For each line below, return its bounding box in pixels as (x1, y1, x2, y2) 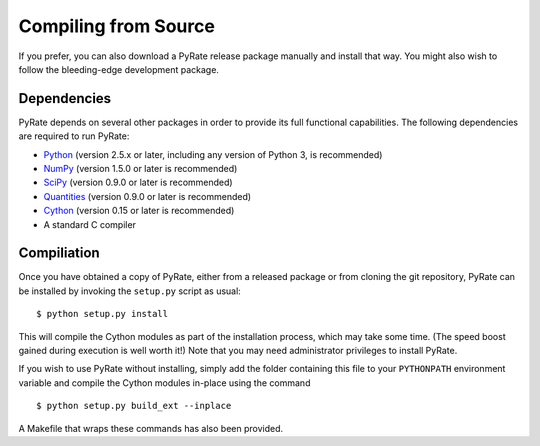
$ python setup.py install (36, 308, 169, 320)
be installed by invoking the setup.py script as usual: (18, 285, 242, 297)
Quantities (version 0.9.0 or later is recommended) (43, 190, 252, 202)
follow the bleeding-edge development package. (18, 63, 220, 75)
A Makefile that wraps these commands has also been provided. (18, 422, 284, 434)
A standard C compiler (43, 218, 137, 230)
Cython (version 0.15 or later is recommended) (43, 205, 235, 217)
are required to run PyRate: (18, 130, 130, 142)
